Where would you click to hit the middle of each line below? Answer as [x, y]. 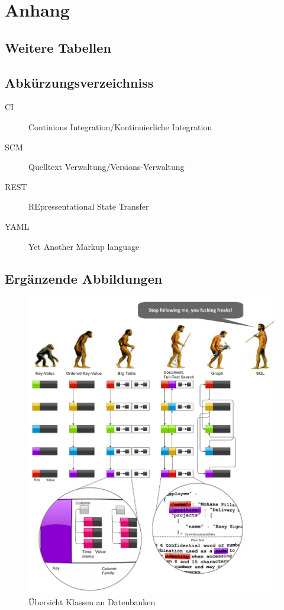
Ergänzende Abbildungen [84, 278]
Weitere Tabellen [58, 47]
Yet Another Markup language [84, 246]
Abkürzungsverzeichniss [79, 82]
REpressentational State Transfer [89, 206]
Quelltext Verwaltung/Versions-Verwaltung [106, 167]
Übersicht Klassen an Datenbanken [92, 601]
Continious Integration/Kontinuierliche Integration [120, 126]
